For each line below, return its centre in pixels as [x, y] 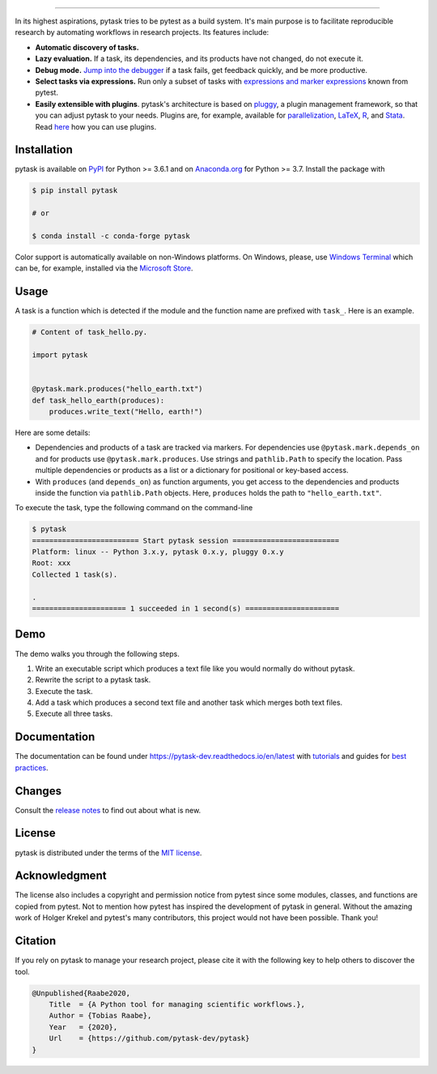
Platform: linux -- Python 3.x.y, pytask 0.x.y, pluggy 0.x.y [158, 552]
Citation [36, 941]
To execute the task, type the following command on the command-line [134, 508]
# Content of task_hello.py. [90, 332]
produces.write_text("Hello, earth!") [126, 411]
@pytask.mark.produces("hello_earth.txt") [117, 389]
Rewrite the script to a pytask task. [93, 680]
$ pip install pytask [75, 191]
